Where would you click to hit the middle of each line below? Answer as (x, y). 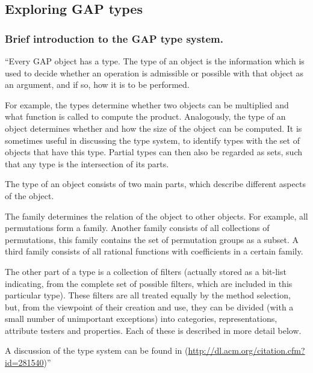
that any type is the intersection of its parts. (87, 163)
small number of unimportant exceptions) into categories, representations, (141, 319)
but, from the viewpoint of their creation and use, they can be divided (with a (149, 307)
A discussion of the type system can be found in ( (97, 350)
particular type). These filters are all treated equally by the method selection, (148, 295)
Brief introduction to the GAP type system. (114, 38)
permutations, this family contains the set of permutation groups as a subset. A (152, 239)
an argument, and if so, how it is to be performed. (97, 85)
